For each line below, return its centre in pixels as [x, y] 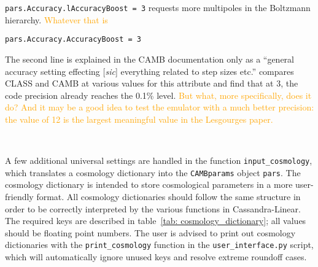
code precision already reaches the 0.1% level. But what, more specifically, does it [158, 95]
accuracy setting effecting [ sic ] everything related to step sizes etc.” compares [149, 71]
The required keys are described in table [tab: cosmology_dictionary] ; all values [156, 221]
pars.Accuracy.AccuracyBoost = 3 [73, 40]
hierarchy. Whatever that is [56, 19]
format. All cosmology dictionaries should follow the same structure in [169, 196]
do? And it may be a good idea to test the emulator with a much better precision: [160, 107]
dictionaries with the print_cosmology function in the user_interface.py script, [159, 245]
